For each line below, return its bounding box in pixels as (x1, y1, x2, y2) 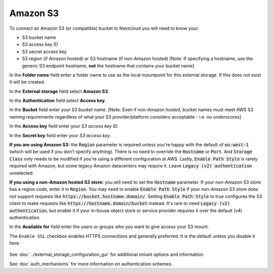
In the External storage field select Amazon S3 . (9, 88, 110, 94)
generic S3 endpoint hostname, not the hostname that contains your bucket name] (22, 63, 195, 69)
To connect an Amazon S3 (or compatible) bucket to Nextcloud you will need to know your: (9, 25, 199, 31)
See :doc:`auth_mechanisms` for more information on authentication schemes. (9, 260, 173, 267)
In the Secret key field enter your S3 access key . (9, 132, 111, 138)
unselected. (9, 170, 34, 176)
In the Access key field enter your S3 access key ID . (9, 123, 119, 129)
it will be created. (9, 79, 45, 85)
